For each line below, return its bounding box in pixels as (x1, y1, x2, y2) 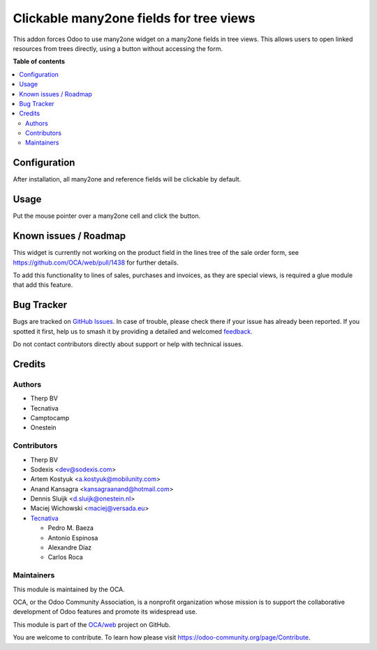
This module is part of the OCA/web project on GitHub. (13, 620, 171, 628)
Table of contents (13, 57, 66, 66)
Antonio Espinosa (47, 533, 98, 542)
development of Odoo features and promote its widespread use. (13, 607, 198, 616)
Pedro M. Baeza (47, 524, 94, 532)
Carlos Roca (47, 553, 83, 561)
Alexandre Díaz (47, 543, 92, 552)
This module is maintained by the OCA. (13, 585, 125, 593)
